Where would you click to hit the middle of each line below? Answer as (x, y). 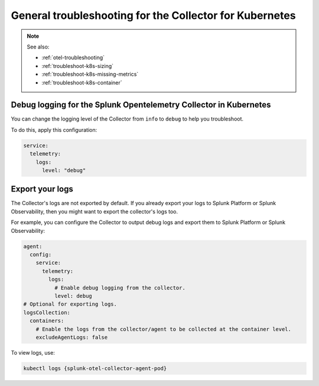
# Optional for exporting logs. (70, 304)
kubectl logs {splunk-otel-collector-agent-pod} (95, 368)
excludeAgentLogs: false (72, 337)
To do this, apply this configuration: (54, 129)
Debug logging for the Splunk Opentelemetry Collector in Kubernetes (141, 105)
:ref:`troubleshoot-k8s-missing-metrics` (90, 74)
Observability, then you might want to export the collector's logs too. (95, 211)
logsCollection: (47, 312)
